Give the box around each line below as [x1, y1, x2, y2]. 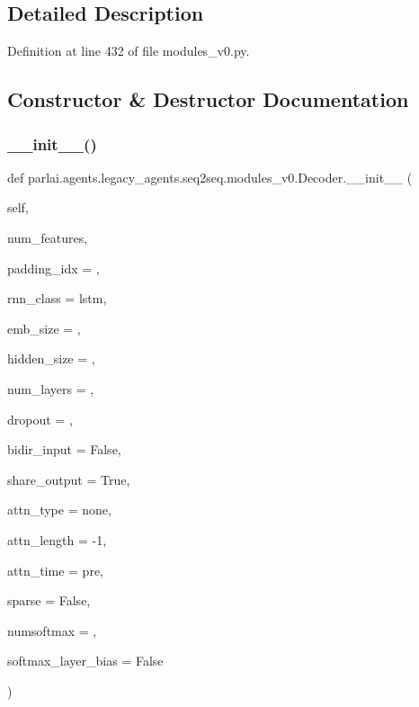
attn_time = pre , [7, 560, 104, 579]
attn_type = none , [7, 500, 111, 519]
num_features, [7, 228, 88, 246]
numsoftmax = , [7, 621, 97, 640]
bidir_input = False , [7, 440, 121, 459]
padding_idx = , [7, 258, 100, 277]
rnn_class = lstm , [7, 289, 107, 308]
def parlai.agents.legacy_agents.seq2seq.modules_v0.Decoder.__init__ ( [7, 167, 413, 186]
